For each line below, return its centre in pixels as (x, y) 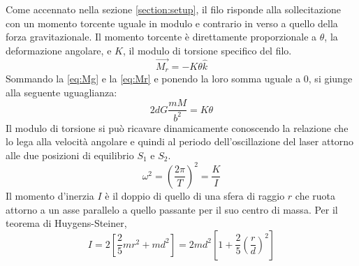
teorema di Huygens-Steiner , (66, 223)
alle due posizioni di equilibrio (70, 155)
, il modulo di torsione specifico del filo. (207, 50)
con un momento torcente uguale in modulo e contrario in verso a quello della (172, 23)
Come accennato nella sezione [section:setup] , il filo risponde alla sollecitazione (173, 9)
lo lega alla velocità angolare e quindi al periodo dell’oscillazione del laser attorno (180, 141)
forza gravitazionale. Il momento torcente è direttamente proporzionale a (161, 37)
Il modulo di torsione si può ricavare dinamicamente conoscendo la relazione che (177, 127)
